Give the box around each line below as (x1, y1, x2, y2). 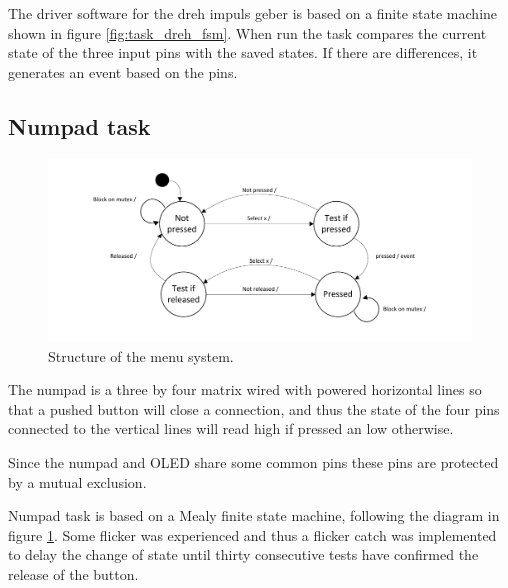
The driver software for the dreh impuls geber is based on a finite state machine (8, 3, 498, 23)
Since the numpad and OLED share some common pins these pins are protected (8, 451, 499, 472)
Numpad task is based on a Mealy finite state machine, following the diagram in (8, 505, 500, 526)
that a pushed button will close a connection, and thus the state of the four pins (8, 398, 500, 419)
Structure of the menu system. (48, 345, 234, 366)
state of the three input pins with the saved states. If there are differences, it (8, 42, 478, 63)
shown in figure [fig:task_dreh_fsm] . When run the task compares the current (8, 22, 487, 43)
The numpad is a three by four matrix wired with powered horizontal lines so (8, 379, 482, 400)
